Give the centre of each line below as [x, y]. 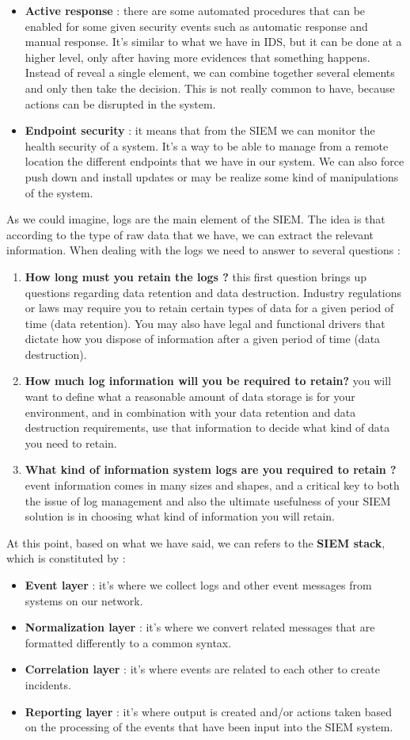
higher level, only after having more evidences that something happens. [197, 57]
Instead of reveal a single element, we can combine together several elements [210, 72]
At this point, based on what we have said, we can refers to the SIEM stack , [196, 542]
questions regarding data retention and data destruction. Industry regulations [213, 292]
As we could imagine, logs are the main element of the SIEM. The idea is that [196, 219]
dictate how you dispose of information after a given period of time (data [203, 339]
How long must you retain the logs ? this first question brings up [196, 276]
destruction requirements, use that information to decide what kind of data [207, 427]
